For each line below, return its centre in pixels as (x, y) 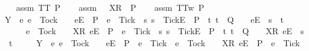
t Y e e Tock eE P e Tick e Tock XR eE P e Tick (154, 42)
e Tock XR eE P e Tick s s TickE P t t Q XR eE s (165, 31)
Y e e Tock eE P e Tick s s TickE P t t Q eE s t (144, 19)
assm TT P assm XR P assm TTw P (110, 7)
